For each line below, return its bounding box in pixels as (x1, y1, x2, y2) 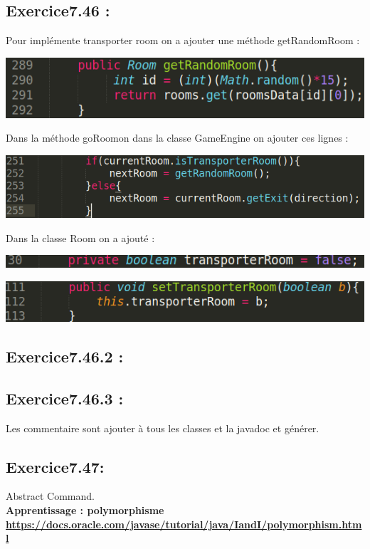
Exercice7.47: (6, 455, 105, 477)
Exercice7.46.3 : (6, 387, 124, 409)
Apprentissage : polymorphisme (6, 503, 164, 518)
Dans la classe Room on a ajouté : (6, 230, 155, 245)
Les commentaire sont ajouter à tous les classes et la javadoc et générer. (6, 420, 319, 435)
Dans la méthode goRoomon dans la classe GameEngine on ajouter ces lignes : (6, 130, 349, 145)
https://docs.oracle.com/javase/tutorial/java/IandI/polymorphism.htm (6, 516, 362, 531)
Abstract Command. (6, 488, 95, 503)
